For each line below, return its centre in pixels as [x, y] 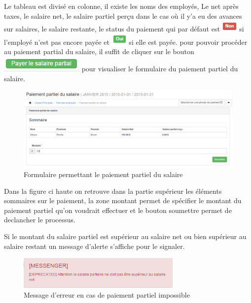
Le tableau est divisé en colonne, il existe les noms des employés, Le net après [121, 6]
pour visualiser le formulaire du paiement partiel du [160, 68]
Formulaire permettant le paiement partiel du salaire [103, 174]
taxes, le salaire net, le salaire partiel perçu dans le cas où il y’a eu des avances [123, 15]
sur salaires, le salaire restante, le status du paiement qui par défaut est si [124, 29]
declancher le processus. [40, 220]
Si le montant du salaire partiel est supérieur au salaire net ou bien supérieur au [125, 236]
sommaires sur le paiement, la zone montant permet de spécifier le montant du [123, 200]
